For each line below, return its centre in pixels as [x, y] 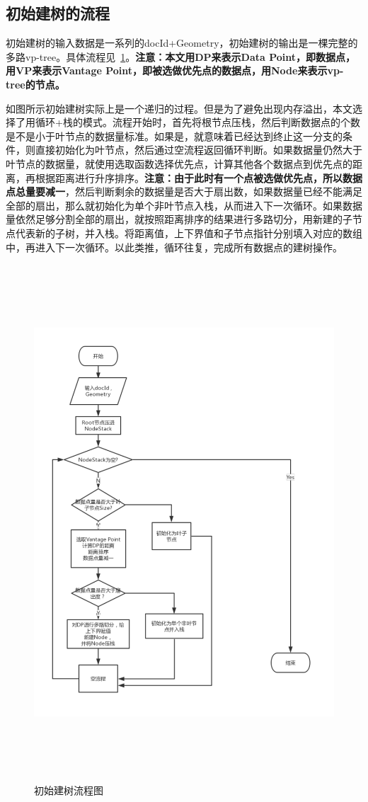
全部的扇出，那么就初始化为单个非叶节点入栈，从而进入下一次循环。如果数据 [184, 205]
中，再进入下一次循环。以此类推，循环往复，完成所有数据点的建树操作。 [174, 247]
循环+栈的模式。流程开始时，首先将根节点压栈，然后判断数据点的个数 [197, 122]
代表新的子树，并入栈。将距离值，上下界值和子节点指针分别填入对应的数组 [189, 233]
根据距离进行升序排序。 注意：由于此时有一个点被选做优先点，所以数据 [199, 177]
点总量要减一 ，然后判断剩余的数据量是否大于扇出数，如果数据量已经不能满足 [184, 191]
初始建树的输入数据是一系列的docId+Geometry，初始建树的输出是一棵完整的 [182, 43]
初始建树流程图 [69, 790]
